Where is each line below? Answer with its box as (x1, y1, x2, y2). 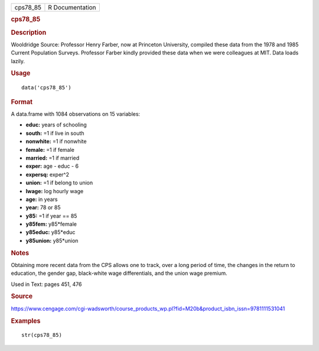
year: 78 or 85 (25, 204, 61, 211)
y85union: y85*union (25, 237, 79, 244)
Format (11, 97, 32, 106)
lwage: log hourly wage (25, 187, 84, 194)
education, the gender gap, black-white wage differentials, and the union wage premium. (11, 269, 227, 277)
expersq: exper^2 (25, 171, 69, 178)
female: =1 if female (25, 146, 75, 153)
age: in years (25, 196, 58, 203)
